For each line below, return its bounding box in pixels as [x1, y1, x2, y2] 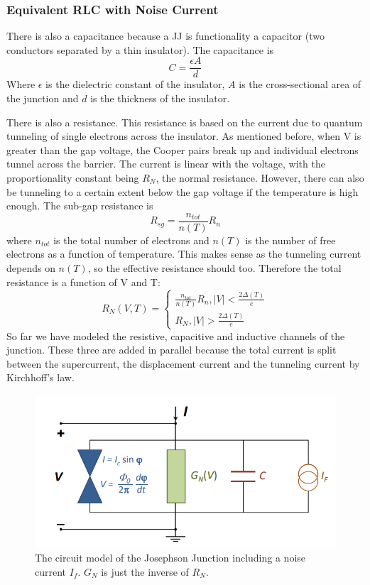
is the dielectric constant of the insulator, [45, 77, 225, 92]
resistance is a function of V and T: [6, 274, 160, 289]
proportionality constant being [6, 170, 139, 185]
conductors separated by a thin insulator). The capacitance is [6, 42, 274, 57]
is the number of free [245, 232, 336, 247]
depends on [6, 261, 55, 275]
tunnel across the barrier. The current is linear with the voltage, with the [6, 156, 325, 171]
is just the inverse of [101, 564, 189, 579]
